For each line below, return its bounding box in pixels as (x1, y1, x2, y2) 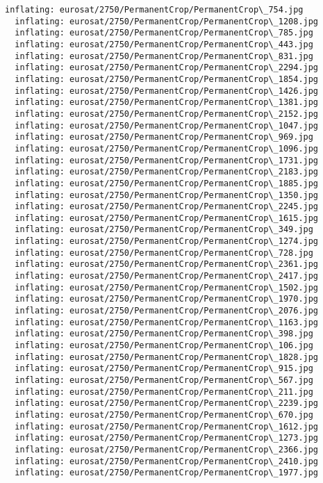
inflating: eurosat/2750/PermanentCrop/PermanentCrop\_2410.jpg (15, 456, 319, 466)
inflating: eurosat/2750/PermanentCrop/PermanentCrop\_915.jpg (15, 363, 313, 374)
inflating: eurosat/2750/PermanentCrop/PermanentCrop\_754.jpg (5, 5, 304, 15)
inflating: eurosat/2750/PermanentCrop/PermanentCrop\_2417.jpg (15, 271, 319, 281)
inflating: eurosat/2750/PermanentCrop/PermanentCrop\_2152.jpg (15, 108, 319, 119)
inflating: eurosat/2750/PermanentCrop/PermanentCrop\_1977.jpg (15, 468, 319, 478)
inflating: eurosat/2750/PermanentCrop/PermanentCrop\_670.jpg (15, 409, 313, 420)
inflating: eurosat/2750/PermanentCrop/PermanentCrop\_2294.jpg (15, 63, 319, 73)
